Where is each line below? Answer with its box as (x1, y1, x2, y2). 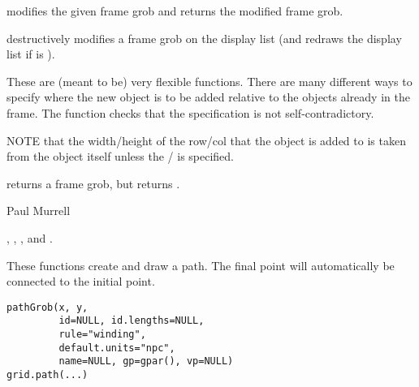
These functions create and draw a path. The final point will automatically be (6, 256, 395, 273)
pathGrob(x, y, (6, 301, 89, 313)
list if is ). (6, 45, 55, 62)
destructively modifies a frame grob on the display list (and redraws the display (6, 29, 402, 46)
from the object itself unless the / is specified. (6, 148, 235, 165)
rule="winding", (58, 329, 146, 341)
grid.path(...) (6, 369, 89, 381)
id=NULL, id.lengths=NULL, (58, 315, 205, 327)
